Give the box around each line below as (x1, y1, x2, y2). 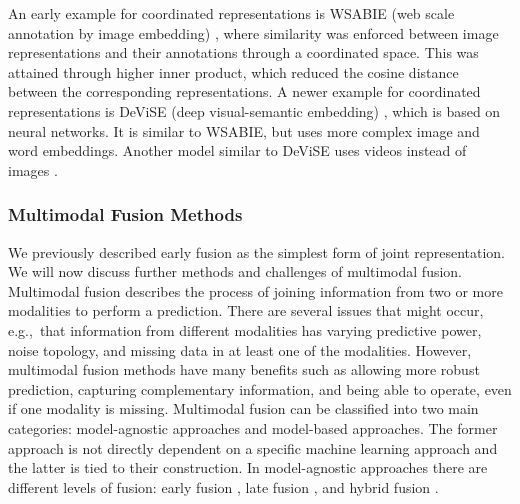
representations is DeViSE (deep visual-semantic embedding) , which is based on (8, 100, 501, 121)
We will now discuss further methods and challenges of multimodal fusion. (8, 261, 463, 282)
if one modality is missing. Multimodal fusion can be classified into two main (8, 398, 479, 419)
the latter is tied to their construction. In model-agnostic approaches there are (8, 457, 488, 478)
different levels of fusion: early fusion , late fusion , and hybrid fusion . (8, 476, 439, 497)
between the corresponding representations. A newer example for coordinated (8, 81, 481, 102)
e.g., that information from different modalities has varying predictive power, (8, 319, 482, 340)
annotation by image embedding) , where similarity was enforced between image (8, 22, 499, 43)
